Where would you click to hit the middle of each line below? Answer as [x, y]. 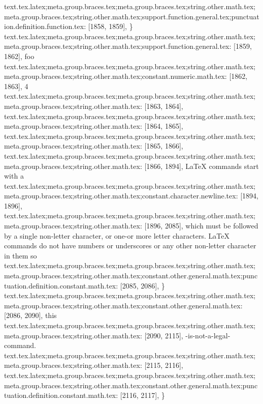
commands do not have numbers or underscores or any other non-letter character [130, 246]
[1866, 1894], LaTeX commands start [202, 166]
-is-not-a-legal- [208, 335]
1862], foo [19, 56]
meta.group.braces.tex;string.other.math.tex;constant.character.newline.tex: [121, 196]
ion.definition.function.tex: [45, 26]
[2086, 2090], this [30, 315]
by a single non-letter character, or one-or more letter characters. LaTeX [117, 235]
